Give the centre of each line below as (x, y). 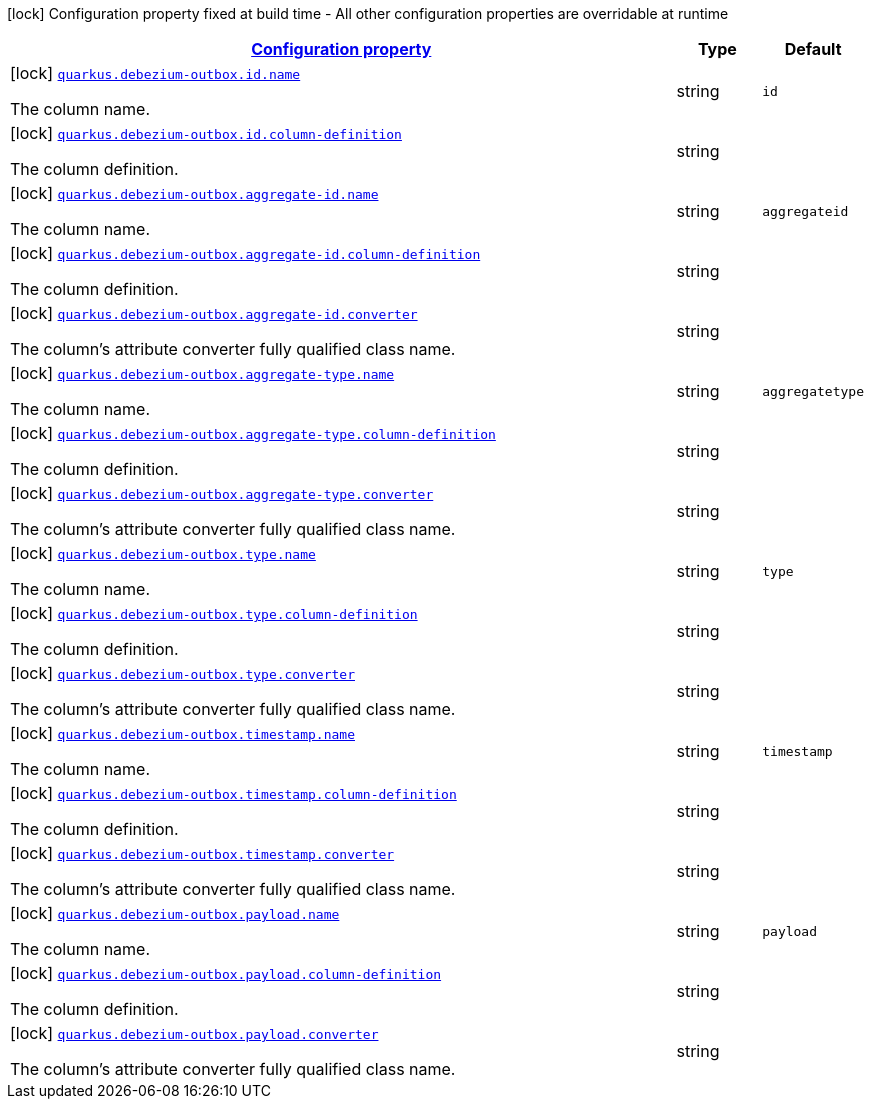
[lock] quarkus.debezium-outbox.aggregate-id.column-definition (245, 253)
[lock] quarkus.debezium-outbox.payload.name (175, 913)
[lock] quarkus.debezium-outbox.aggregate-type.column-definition (253, 433)
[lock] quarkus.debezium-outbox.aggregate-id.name (194, 193)
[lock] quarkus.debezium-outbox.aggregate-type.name (202, 373)
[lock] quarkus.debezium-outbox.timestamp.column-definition (233, 793)
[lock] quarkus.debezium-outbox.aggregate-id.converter (214, 313)
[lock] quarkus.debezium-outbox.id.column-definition (206, 133)
